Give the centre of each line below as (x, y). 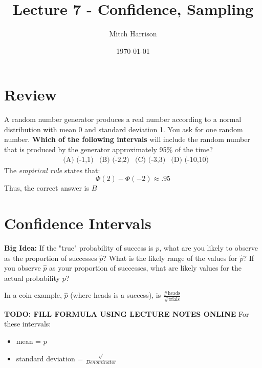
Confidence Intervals (78, 223)
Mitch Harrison (133, 34)
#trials (172, 299)
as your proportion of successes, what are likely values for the (145, 268)
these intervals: (28, 324)
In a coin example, (33, 295)
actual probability (32, 278)
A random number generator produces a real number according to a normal (123, 119)
